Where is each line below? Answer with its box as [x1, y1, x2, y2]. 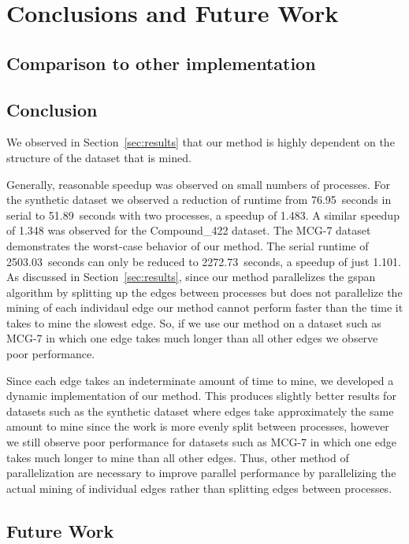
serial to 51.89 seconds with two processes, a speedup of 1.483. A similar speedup [6, 206, 400, 223]
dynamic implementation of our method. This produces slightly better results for [6, 387, 396, 404]
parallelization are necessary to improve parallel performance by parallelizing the [6, 464, 396, 481]
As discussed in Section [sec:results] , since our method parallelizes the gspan [6, 268, 376, 285]
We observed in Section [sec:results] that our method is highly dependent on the [6, 134, 395, 150]
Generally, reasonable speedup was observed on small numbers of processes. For [6, 176, 390, 192]
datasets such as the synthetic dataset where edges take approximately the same [6, 402, 394, 419]
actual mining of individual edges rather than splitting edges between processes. [6, 479, 392, 496]
